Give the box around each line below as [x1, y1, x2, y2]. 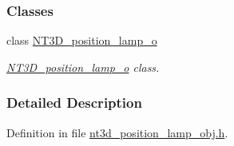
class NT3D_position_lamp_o [6, 32, 157, 49]
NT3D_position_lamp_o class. [6, 58, 160, 75]
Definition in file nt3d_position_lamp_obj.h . [6, 124, 228, 140]
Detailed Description [6, 93, 142, 112]
